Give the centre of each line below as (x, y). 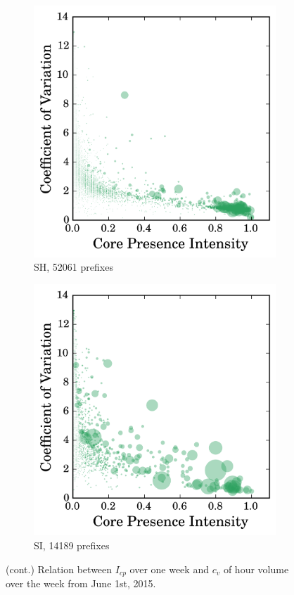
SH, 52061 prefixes (73, 267)
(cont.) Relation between (59, 569)
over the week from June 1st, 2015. (81, 583)
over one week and (169, 569)
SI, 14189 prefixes (72, 545)
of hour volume (256, 569)
